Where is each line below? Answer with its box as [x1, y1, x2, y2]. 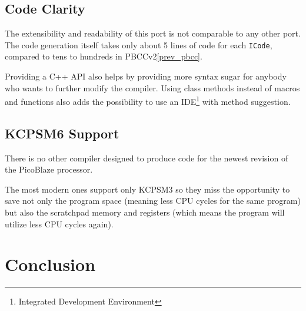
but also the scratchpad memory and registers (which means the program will [5, 206, 285, 219]
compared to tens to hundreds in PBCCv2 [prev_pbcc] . [5, 50, 202, 62]
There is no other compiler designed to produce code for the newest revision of [5, 151, 288, 164]
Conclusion [5, 252, 96, 276]
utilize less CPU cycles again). [5, 217, 114, 230]
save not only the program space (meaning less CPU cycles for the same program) [5, 194, 301, 207]
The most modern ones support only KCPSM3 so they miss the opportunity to [5, 183, 290, 195]
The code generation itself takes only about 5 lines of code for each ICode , [5, 38, 272, 51]
